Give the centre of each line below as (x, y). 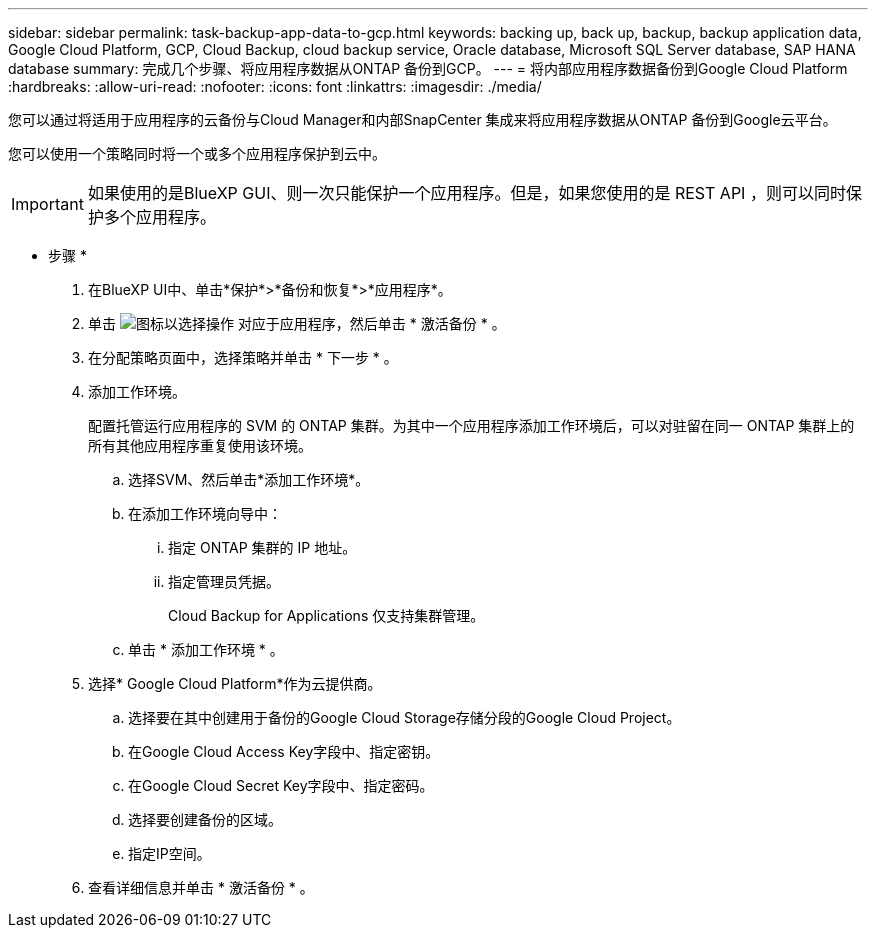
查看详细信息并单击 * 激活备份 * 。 (201, 887)
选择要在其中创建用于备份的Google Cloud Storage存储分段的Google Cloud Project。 (404, 717)
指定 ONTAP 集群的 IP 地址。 (262, 547)
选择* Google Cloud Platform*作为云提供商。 (235, 683)
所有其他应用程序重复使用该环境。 (200, 445)
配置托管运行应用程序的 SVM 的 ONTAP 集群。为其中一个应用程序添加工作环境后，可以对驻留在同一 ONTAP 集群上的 (471, 425)
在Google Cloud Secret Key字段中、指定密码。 (281, 785)
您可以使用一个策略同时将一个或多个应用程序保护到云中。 (197, 153)
